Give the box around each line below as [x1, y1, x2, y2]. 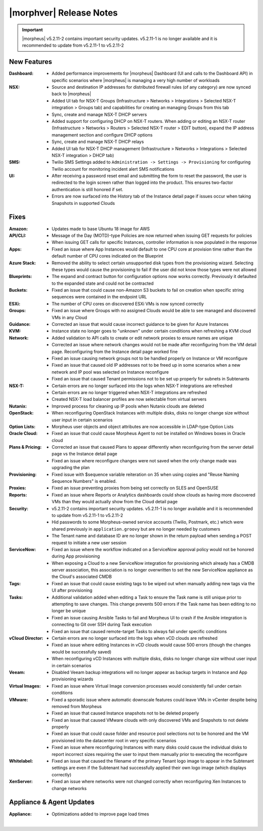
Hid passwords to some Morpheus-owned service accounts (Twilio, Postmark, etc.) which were [52, 519, 244, 525]
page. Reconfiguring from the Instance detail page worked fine [52, 349, 178, 355]
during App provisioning [52, 554, 100, 559]
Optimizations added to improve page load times [52, 811, 150, 817]
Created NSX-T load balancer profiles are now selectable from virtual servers [52, 396, 207, 402]
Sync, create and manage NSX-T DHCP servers [52, 111, 147, 117]
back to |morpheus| [52, 91, 92, 97]
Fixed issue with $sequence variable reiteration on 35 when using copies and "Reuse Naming [52, 471, 240, 477]
